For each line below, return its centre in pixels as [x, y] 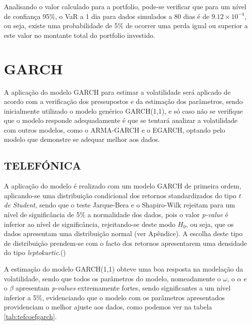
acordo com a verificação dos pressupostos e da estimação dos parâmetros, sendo [123, 101]
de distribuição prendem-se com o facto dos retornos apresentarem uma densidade [126, 243]
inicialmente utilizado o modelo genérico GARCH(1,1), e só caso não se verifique [123, 111]
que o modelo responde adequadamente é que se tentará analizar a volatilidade [121, 120]
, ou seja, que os [210, 224]
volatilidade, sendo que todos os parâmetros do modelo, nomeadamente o [112, 278]
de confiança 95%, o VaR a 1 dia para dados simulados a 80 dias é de [107, 16]
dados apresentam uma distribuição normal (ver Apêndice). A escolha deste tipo [123, 233]
